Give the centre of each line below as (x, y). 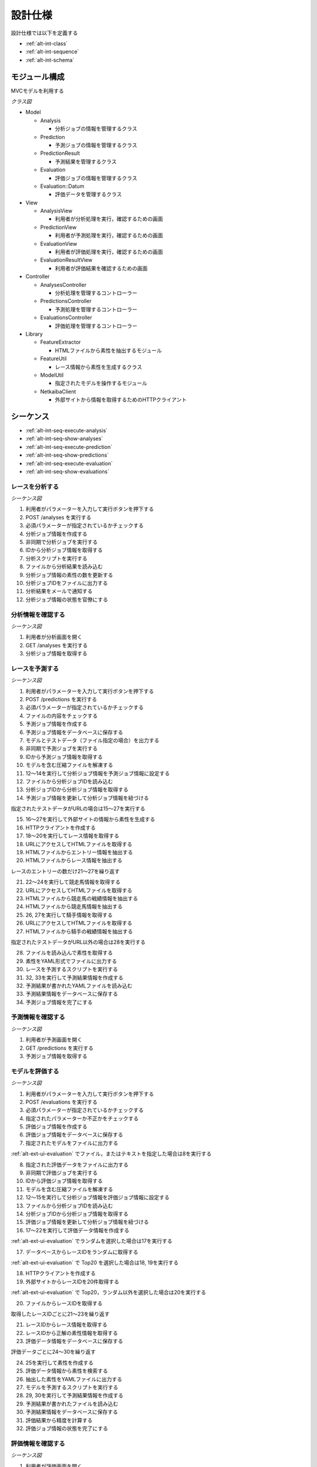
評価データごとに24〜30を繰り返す (53, 1352)
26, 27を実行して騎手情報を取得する (69, 915)
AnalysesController (63, 285)
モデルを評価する (35, 1071)
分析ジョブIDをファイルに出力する (67, 583)
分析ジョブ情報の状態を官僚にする (67, 599)
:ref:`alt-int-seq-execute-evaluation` (69, 463)
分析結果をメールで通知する (59, 591)
